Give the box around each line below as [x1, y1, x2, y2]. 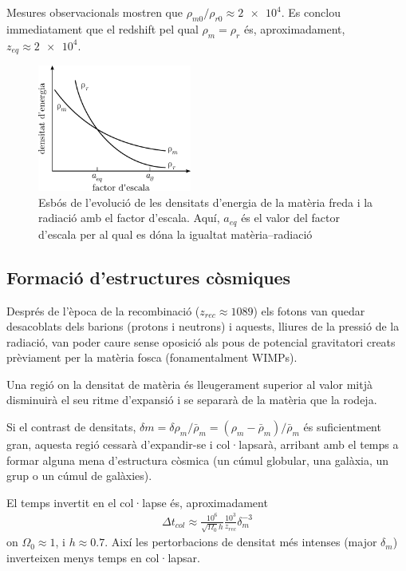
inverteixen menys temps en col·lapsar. [6, 549, 200, 565]
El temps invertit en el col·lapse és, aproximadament [6, 494, 268, 510]
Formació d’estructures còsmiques [6, 264, 291, 289]
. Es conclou [281, 4, 341, 20]
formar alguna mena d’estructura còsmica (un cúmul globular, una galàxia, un [6, 451, 389, 468]
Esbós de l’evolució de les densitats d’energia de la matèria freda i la [38, 193, 373, 210]
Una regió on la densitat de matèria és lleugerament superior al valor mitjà [6, 375, 372, 392]
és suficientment [303, 418, 381, 435]
